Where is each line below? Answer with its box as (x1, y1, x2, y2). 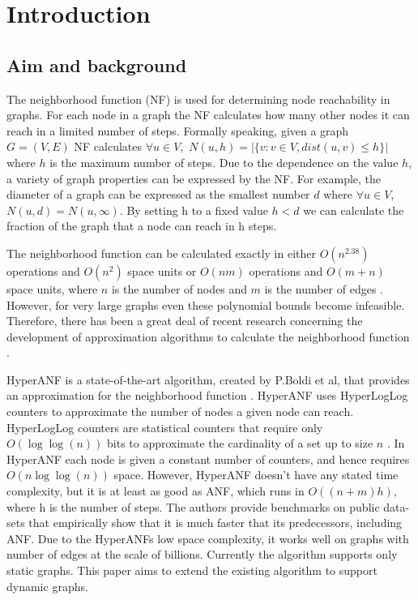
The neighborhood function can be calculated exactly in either (6, 244, 317, 261)
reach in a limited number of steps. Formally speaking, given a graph (6, 122, 349, 139)
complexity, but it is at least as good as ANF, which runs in (6, 482, 305, 499)
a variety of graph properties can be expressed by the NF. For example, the (6, 169, 382, 186)
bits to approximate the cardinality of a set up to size (107, 435, 373, 452)
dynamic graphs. (6, 577, 88, 594)
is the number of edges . (264, 280, 383, 297)
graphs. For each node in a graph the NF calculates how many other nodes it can (6, 106, 410, 123)
